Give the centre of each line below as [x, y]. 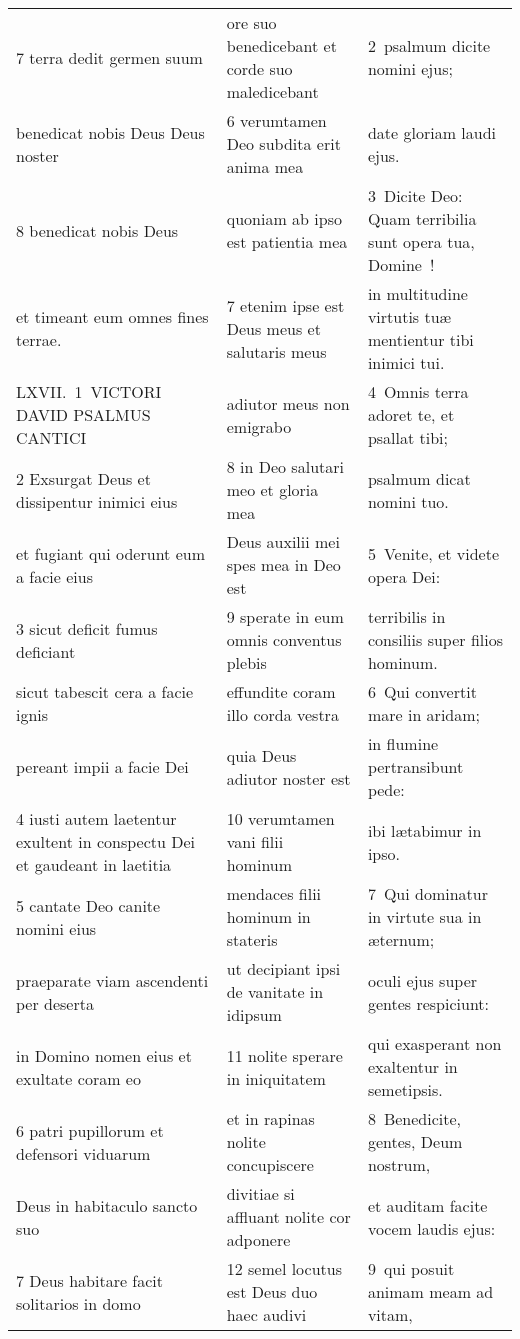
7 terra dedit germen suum [109, 57]
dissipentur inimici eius [97, 501]
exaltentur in [412, 1066]
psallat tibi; [408, 437]
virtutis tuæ [409, 316]
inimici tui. [406, 362]
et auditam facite [427, 1205]
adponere [258, 1239]
